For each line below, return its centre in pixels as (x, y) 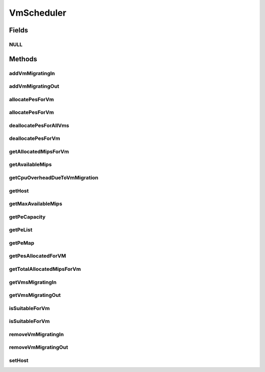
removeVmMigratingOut (39, 347)
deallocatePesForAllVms (39, 125)
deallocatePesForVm (35, 138)
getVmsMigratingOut (35, 295)
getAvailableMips (30, 164)
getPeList (21, 230)
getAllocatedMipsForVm (39, 151)
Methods (23, 59)
